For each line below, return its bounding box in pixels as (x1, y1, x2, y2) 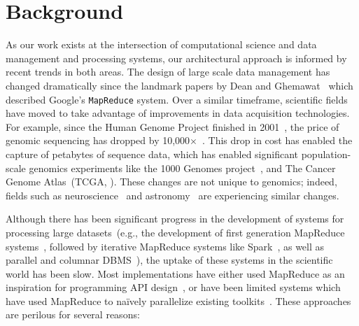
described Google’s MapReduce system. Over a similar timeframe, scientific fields (6, 92, 348, 106)
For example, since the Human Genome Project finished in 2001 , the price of (6, 119, 339, 134)
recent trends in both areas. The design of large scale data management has (6, 64, 330, 79)
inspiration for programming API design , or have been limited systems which (6, 280, 341, 295)
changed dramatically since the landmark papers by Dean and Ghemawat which (6, 78, 353, 92)
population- (301, 146, 351, 161)
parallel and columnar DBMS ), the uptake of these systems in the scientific (6, 253, 333, 267)
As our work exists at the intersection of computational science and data (6, 37, 317, 52)
